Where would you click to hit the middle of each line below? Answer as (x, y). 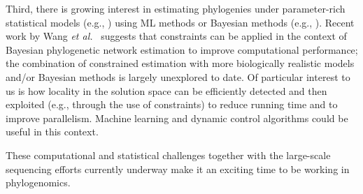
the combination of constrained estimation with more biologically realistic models (180, 63)
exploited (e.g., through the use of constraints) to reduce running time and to (172, 104)
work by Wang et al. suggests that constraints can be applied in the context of (176, 36)
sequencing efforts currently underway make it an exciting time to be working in (178, 169)
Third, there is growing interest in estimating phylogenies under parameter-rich (176, 8)
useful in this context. (52, 132)
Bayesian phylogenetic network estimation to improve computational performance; (182, 49)
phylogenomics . (38, 182)
